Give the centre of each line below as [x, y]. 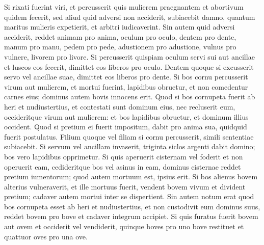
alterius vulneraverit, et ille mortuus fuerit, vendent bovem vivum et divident [125, 186]
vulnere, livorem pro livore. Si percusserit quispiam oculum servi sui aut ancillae [129, 56]
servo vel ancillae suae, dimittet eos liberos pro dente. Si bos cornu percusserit [126, 77]
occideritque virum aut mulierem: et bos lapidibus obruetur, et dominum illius [126, 116]
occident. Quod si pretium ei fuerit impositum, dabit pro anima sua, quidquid [126, 127]
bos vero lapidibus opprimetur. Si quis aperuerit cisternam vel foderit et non [124, 156]
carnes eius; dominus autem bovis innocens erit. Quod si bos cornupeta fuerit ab [130, 97]
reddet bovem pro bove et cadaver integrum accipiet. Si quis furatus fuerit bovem [131, 216]
